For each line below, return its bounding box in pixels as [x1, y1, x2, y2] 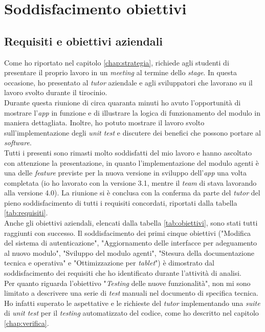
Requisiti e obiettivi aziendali [4, 33, 163, 49]
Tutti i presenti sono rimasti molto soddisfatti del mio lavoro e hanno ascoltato [4, 147, 252, 158]
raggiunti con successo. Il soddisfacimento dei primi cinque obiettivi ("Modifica [4, 227, 251, 238]
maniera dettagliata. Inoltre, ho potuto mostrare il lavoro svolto [4, 117, 205, 128]
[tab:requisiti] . [4, 207, 48, 218]
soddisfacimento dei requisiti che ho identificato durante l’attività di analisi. [4, 268, 241, 278]
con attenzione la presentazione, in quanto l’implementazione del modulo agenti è [4, 157, 259, 168]
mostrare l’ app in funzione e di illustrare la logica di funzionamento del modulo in [4, 107, 260, 118]
